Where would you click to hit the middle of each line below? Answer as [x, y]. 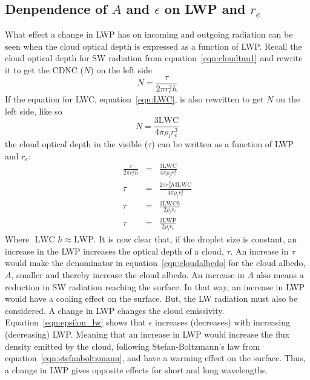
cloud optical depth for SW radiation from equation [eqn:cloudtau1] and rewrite [154, 58]
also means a [280, 275]
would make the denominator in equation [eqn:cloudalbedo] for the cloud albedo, [155, 263]
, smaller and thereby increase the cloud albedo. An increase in [128, 275]
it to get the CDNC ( [45, 69]
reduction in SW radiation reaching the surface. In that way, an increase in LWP [155, 286]
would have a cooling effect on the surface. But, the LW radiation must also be [151, 298]
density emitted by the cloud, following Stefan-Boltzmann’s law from [133, 346]
